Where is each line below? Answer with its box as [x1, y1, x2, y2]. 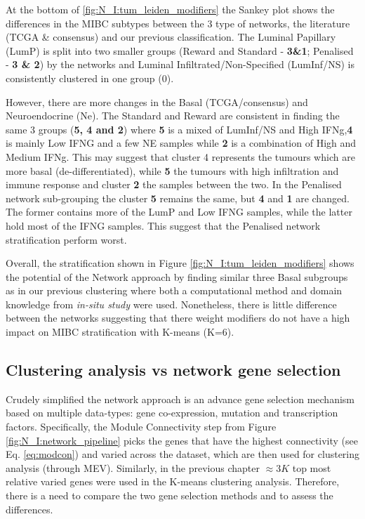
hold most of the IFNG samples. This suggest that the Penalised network [6, 218, 321, 232]
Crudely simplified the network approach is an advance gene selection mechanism [6, 391, 354, 406]
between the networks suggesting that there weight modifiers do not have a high [6, 310, 350, 325]
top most [292, 460, 331, 475]
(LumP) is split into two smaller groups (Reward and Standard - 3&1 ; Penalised [6, 43, 354, 58]
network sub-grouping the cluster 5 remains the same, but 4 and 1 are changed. [6, 190, 350, 205]
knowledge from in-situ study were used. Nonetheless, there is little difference [6, 296, 337, 311]
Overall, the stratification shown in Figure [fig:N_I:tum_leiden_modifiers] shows [6, 256, 354, 270]
